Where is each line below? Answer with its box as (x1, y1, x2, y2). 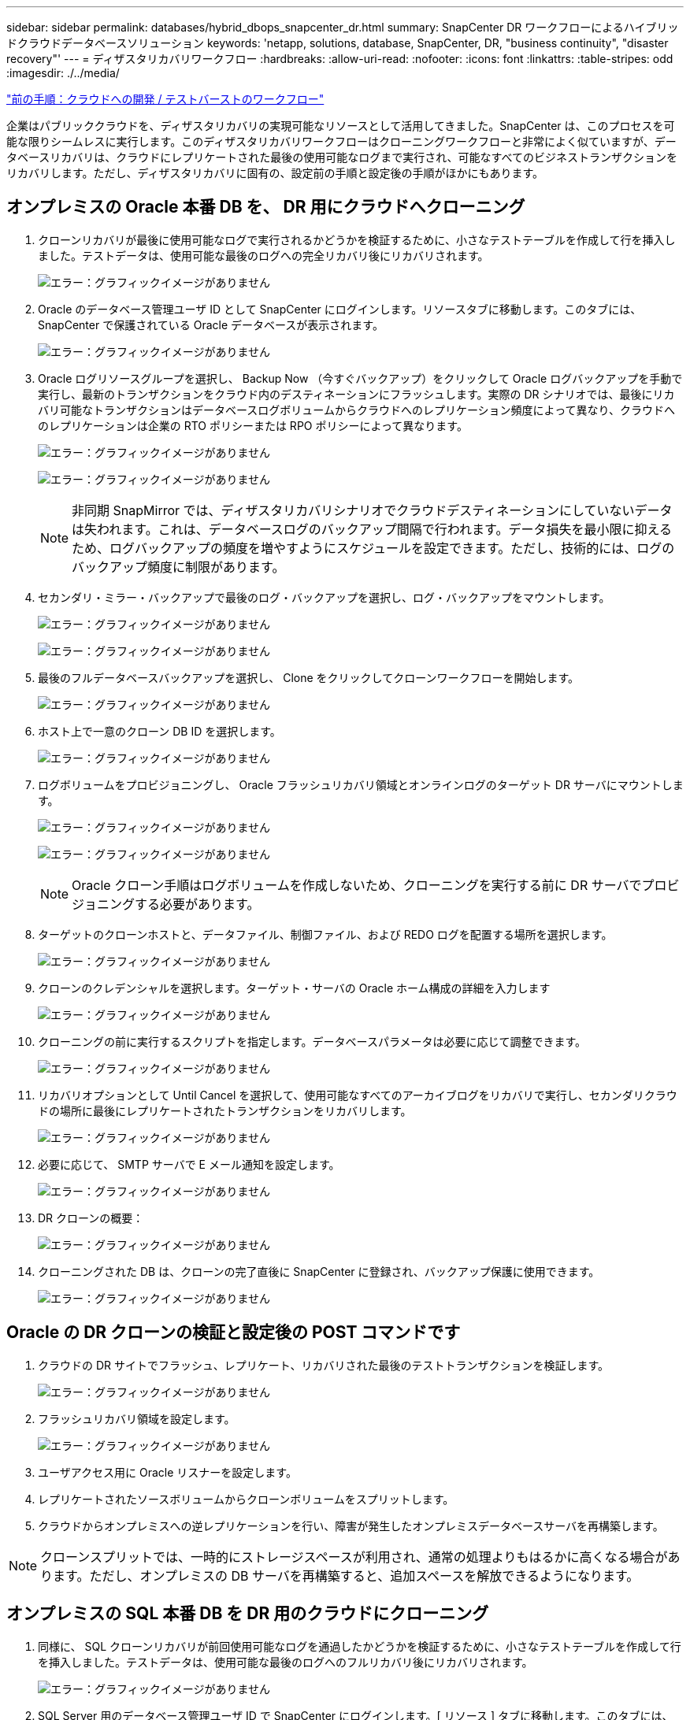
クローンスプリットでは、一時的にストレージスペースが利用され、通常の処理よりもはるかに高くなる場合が (40, 1548, 668, 1565)
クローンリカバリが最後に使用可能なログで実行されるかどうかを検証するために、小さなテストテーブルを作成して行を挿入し (38, 232, 676, 247)
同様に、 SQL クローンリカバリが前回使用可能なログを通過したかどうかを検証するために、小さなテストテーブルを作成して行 (38, 1639, 681, 1653)
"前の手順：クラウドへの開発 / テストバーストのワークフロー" (6, 92, 325, 106)
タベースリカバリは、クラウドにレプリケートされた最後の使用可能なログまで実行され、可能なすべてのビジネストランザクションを (6, 150, 677, 164)
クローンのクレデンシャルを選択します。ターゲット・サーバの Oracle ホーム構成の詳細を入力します (38, 980, 551, 995)
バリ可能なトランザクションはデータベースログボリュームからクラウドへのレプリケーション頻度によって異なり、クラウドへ (38, 402, 675, 417)
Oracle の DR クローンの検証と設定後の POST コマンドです (6, 1322, 461, 1343)
